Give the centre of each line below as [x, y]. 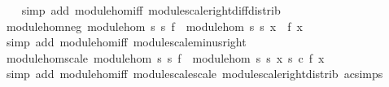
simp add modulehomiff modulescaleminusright [126, 42]
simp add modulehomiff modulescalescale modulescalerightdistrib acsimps [194, 74]
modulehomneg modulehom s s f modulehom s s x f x [154, 26]
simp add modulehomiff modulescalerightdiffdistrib [151, 10]
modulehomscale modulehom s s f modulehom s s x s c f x [165, 57]
